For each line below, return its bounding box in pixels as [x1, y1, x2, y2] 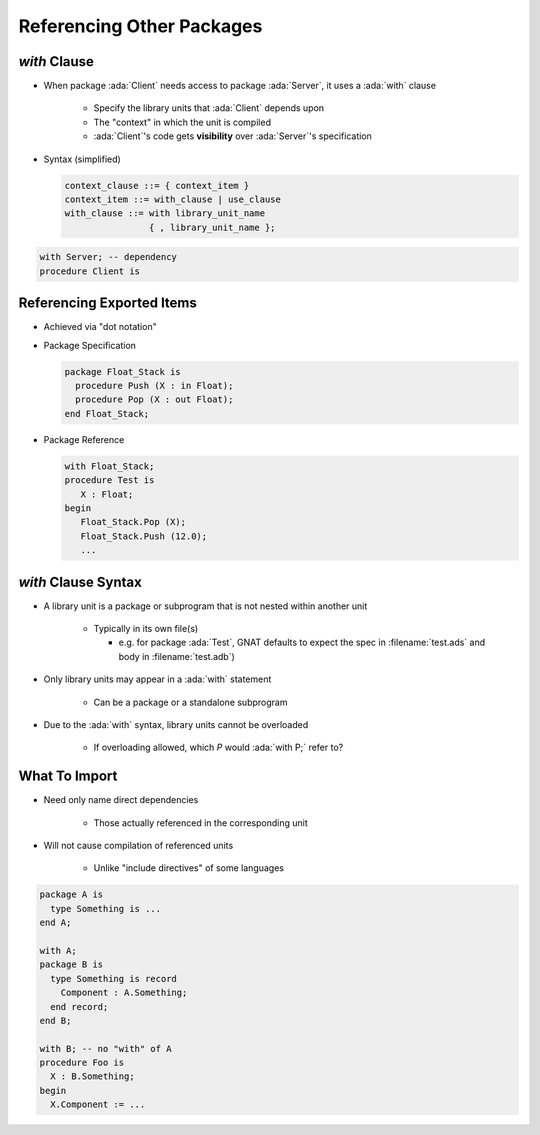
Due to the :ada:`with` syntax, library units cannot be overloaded [43, 718, 309, 730]
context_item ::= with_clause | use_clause [64, 194, 282, 205]
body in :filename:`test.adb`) [118, 650, 235, 662]
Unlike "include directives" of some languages [93, 862, 285, 874]
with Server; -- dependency [39, 251, 177, 263]
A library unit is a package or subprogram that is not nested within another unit [43, 600, 368, 612]
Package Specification [43, 339, 137, 351]
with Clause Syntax [18, 573, 142, 590]
